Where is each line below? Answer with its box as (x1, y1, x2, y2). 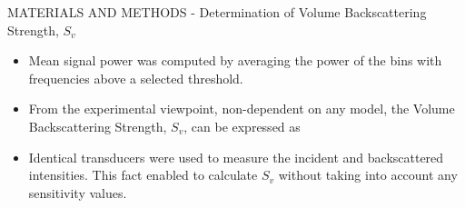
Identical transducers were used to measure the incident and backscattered (28, 147, 444, 166)
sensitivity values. (28, 183, 127, 202)
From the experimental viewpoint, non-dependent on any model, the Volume (28, 99, 455, 118)
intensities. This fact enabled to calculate (28, 165, 258, 184)
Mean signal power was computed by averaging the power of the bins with (28, 51, 442, 70)
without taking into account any (278, 165, 458, 184)
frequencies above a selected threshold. (28, 68, 243, 87)
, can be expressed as (183, 116, 301, 135)
